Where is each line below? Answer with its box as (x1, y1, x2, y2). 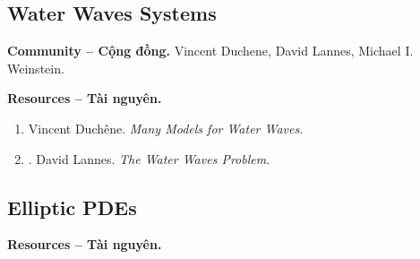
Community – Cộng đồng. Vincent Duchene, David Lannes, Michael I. (7, 41, 414, 60)
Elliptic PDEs (7, 193, 137, 220)
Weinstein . (7, 58, 64, 77)
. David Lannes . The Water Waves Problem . (28, 149, 270, 168)
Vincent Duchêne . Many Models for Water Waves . (28, 118, 304, 137)
